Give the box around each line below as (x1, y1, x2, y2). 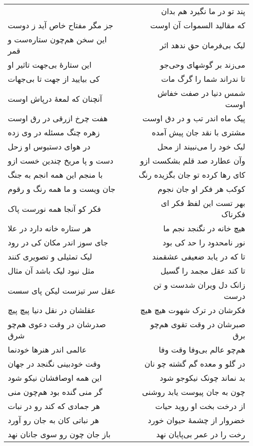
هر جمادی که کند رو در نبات (8, 400, 100, 411)
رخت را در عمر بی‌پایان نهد (156, 428, 245, 440)
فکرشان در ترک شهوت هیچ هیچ (140, 304, 245, 316)
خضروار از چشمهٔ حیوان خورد (147, 414, 245, 426)
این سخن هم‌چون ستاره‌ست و (8, 34, 107, 45)
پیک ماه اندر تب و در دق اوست (142, 112, 245, 124)
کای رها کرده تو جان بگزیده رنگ (138, 169, 245, 180)
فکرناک (221, 208, 245, 220)
